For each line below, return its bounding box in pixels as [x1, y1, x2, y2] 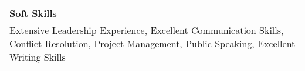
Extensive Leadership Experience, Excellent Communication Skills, [9, 23, 284, 37]
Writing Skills [9, 50, 66, 63]
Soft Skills [9, 6, 57, 20]
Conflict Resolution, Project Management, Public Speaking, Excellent [9, 37, 296, 50]
